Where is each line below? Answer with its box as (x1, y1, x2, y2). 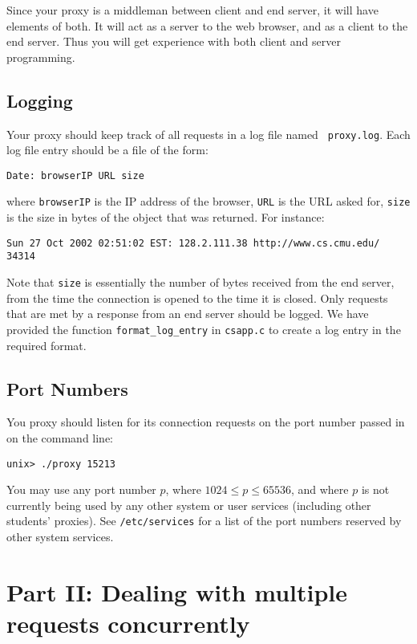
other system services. (6, 528, 114, 545)
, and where (290, 481, 349, 498)
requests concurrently (6, 607, 250, 639)
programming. (6, 48, 75, 65)
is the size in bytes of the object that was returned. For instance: (6, 209, 325, 226)
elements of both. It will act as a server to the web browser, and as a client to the (6, 17, 408, 34)
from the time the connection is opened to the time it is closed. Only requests (6, 289, 388, 306)
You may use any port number (6, 481, 156, 498)
